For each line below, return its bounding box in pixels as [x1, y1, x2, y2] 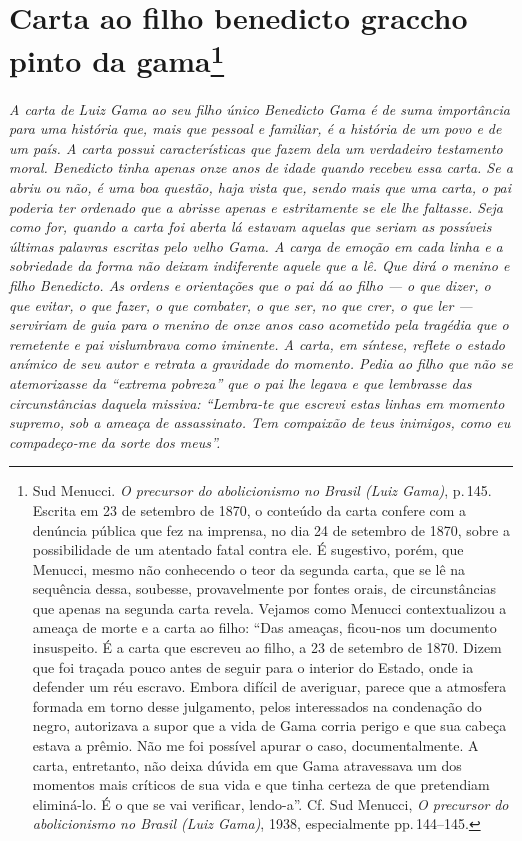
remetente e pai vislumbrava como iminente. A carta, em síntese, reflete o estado [9, 333, 505, 354]
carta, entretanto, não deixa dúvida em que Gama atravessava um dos [32, 754, 462, 775]
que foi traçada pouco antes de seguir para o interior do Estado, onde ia [32, 656, 474, 677]
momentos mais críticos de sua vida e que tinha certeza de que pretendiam [32, 774, 490, 795]
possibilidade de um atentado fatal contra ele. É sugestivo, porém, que [32, 539, 464, 560]
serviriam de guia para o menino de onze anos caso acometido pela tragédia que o [9, 314, 509, 335]
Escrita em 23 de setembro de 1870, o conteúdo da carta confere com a [32, 499, 467, 520]
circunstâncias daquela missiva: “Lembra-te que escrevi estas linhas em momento [9, 392, 505, 413]
